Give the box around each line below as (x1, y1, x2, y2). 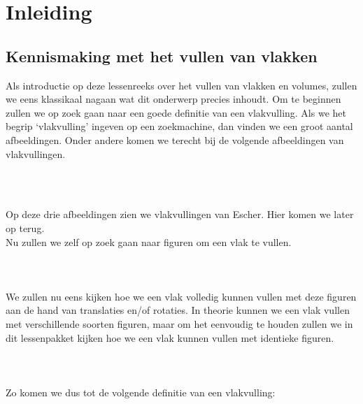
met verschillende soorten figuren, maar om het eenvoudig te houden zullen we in (6, 317, 353, 331)
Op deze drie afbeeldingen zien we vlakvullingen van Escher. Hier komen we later (6, 207, 354, 222)
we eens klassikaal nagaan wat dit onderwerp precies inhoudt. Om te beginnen (6, 92, 341, 106)
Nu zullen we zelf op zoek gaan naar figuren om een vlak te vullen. (6, 234, 292, 249)
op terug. (6, 220, 45, 235)
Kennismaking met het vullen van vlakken (6, 45, 318, 66)
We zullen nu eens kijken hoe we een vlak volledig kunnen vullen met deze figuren (6, 289, 357, 303)
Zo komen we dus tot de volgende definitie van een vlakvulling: (6, 385, 276, 400)
